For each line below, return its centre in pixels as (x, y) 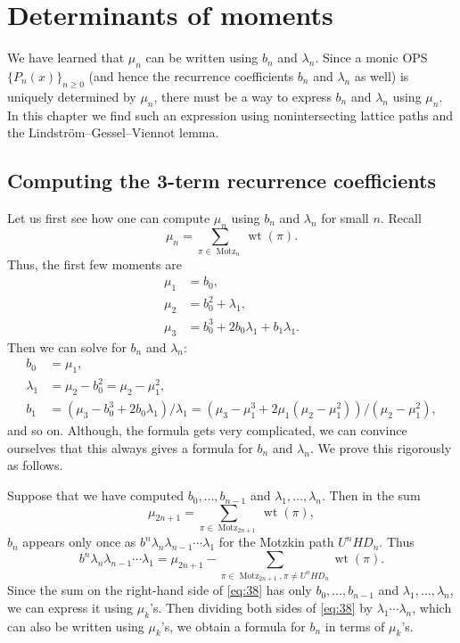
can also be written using (76, 626)
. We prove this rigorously (381, 447)
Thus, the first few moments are (94, 264)
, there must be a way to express (242, 96)
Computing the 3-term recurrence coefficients (222, 181)
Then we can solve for (67, 346)
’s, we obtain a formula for (233, 626)
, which (432, 607)
